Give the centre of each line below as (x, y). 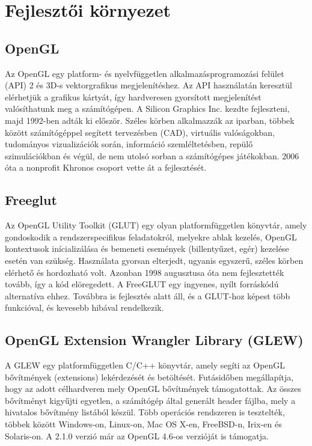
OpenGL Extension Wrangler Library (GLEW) (154, 340)
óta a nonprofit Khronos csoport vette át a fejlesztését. (106, 167)
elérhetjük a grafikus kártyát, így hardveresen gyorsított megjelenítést (133, 96)
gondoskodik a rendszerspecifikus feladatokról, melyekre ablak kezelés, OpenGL (151, 237)
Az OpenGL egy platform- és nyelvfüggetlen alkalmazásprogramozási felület (145, 73)
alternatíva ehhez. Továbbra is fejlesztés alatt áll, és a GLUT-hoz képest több (148, 295)
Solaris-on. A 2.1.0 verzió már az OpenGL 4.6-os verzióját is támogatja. (137, 435)
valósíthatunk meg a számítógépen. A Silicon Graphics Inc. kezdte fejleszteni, (147, 108)
